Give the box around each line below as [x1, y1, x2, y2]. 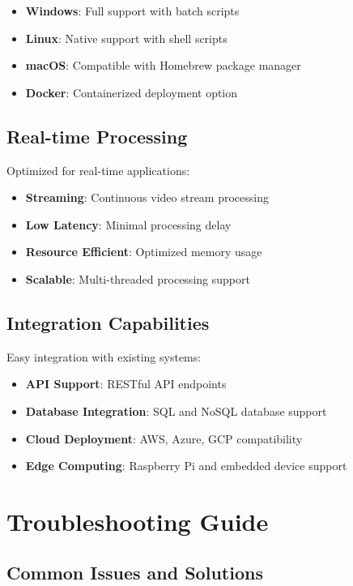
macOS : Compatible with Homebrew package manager [25, 57, 301, 74]
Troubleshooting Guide [6, 504, 269, 537]
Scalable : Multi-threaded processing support [25, 270, 250, 287]
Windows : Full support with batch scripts [25, 2, 240, 19]
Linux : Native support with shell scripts [25, 29, 228, 46]
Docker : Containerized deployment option [25, 83, 238, 101]
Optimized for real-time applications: [6, 161, 190, 178]
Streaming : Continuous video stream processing [25, 189, 269, 206]
